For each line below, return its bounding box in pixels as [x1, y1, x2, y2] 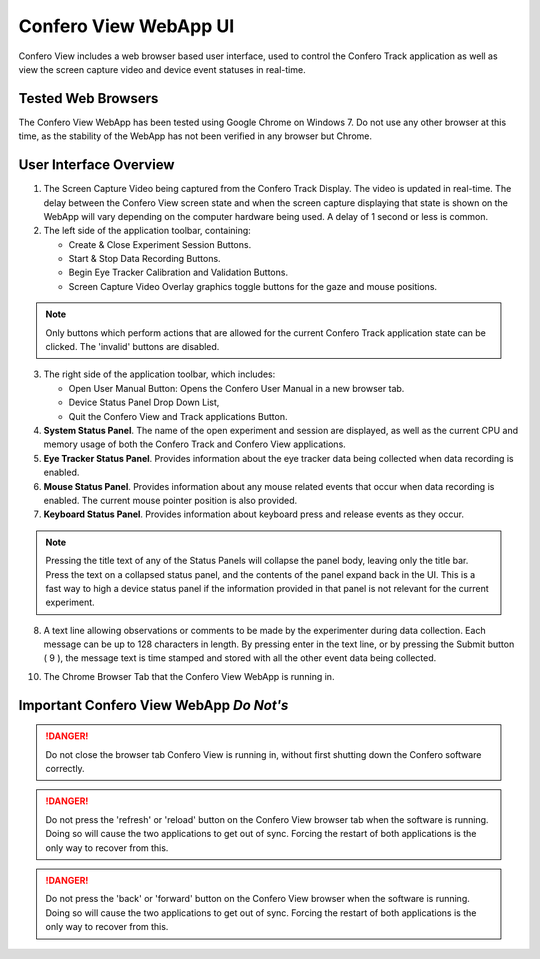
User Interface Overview [18, 156, 175, 174]
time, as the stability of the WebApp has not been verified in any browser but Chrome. [18, 130, 372, 142]
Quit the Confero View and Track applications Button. [68, 410, 288, 422]
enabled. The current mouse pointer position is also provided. [43, 494, 298, 506]
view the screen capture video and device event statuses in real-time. [18, 63, 306, 75]
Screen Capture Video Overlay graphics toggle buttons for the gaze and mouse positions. [68, 280, 438, 292]
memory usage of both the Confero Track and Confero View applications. [43, 438, 347, 450]
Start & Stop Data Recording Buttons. [68, 253, 221, 265]
